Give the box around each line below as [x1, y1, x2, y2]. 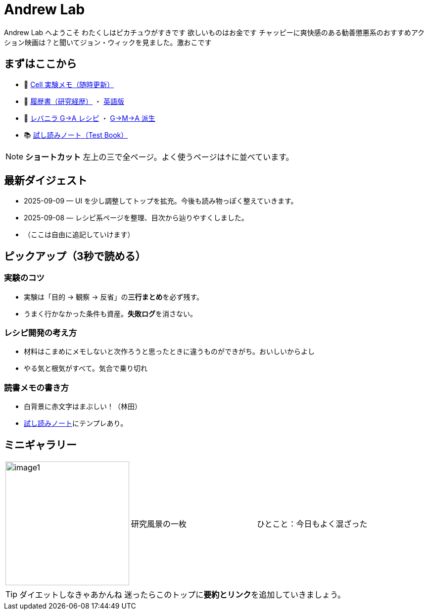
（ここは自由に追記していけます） [24, 230, 135, 239]
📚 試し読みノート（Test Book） [24, 130, 128, 139]
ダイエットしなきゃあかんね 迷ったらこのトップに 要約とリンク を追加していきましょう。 [19, 590, 345, 600]
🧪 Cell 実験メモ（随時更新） [24, 80, 114, 89]
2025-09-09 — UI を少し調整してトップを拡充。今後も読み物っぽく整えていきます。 [24, 197, 298, 205]
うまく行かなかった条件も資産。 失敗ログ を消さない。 [24, 309, 197, 318]
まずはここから [4, 57, 77, 70]
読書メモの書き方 [4, 382, 69, 393]
